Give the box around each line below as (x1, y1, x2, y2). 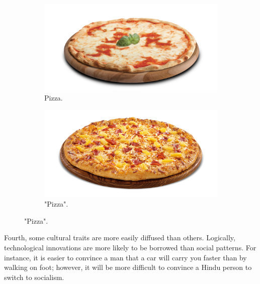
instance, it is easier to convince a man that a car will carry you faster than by (4, 252, 247, 262)
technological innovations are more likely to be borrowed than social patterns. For (4, 242, 256, 252)
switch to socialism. (4, 271, 64, 282)
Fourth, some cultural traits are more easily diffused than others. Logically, (4, 232, 235, 243)
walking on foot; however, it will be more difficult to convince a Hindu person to (4, 262, 252, 272)
